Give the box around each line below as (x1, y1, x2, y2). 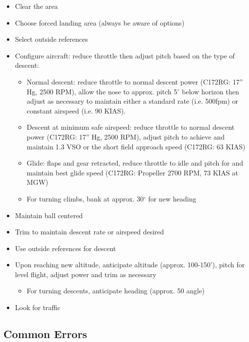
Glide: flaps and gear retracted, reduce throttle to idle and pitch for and (26, 158, 244, 168)
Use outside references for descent (15, 243, 116, 253)
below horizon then (182, 86, 239, 96)
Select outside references (15, 34, 88, 44)
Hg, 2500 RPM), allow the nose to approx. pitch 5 (26, 86, 177, 96)
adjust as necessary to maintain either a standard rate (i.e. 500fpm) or (26, 96, 239, 106)
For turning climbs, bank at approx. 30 (26, 193, 144, 203)
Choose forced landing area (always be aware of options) (15, 17, 185, 28)
